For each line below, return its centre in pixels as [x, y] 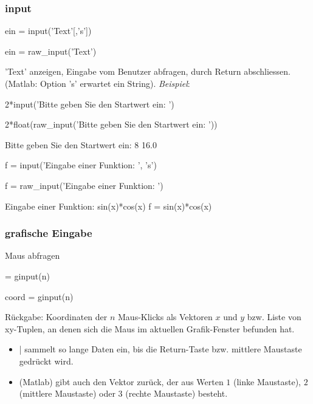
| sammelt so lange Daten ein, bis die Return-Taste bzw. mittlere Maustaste [160, 349]
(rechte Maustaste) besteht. [177, 393]
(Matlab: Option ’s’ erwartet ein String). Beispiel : [98, 83]
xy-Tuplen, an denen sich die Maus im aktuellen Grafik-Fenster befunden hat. [150, 328]
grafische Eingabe [49, 233]
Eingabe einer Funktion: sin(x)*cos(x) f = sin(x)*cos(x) [108, 206]
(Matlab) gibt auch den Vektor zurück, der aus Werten [121, 381]
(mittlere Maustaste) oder [67, 393]
